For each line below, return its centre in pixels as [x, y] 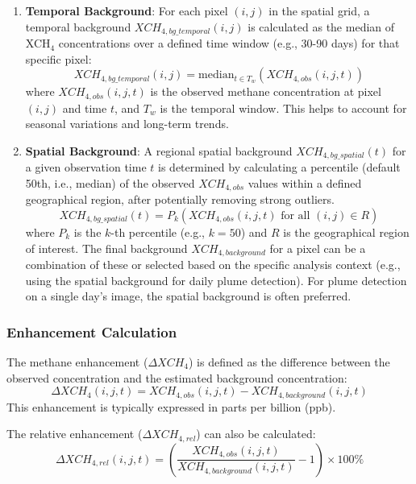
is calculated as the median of [321, 26]
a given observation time [86, 167]
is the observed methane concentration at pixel [266, 91]
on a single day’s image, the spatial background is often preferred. [188, 296]
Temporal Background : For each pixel [127, 10]
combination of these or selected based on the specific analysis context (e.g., [213, 265]
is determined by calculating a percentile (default [279, 167]
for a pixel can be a [318, 248]
